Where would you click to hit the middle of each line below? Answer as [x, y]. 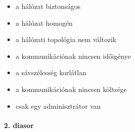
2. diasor [19, 125]
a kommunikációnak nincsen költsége [71, 89]
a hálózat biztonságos [48, 6]
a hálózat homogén [44, 22]
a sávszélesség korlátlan [51, 72]
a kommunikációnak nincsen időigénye [73, 56]
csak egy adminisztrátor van [58, 106]
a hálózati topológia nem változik [66, 39]
